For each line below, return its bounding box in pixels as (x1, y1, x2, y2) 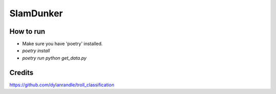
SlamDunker (9, 8, 63, 19)
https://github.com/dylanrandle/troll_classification (9, 82, 114, 88)
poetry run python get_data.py (22, 55, 87, 61)
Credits (9, 68, 34, 77)
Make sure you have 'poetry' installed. (22, 41, 103, 47)
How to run (9, 27, 45, 36)
